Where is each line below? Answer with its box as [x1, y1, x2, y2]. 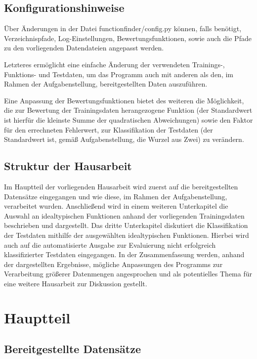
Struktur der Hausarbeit [4, 158, 132, 174]
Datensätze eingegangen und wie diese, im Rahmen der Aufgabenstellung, [4, 191, 227, 201]
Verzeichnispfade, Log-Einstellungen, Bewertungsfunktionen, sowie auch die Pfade [4, 33, 252, 43]
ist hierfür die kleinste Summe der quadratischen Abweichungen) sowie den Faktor [4, 114, 253, 125]
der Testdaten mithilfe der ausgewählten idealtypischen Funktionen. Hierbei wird [4, 229, 249, 240]
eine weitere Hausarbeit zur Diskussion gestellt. [4, 278, 147, 288]
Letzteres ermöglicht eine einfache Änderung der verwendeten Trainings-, [4, 59, 225, 69]
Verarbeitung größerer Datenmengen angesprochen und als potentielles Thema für [4, 269, 252, 279]
